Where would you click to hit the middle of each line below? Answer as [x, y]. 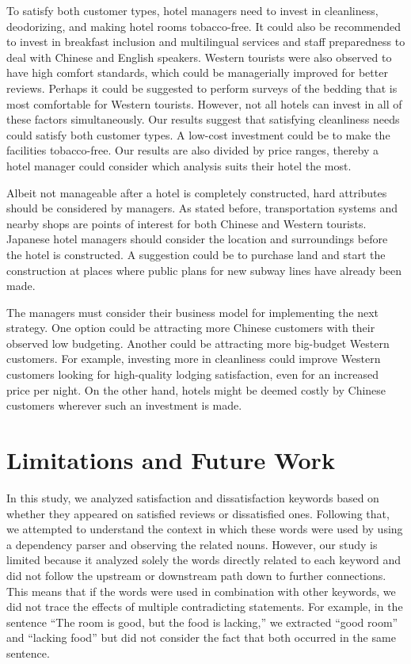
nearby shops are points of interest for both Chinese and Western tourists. [186, 223]
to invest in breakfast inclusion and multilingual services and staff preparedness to [206, 42]
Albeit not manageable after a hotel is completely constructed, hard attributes [197, 192]
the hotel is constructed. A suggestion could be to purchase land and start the [196, 254]
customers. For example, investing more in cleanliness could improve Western [194, 359]
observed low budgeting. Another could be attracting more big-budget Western [198, 343]
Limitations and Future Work [171, 460]
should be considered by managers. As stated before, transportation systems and [202, 208]
